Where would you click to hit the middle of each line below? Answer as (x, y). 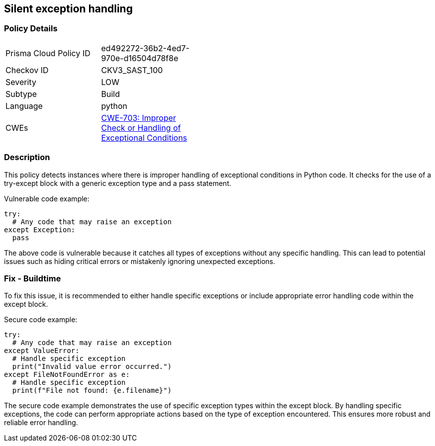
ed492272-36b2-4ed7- (145, 48)
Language (24, 106)
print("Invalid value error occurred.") (92, 367)
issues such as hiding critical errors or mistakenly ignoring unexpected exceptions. (140, 261)
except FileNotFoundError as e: (67, 375)
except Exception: (40, 229)
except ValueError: (42, 351)
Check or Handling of (141, 128)
